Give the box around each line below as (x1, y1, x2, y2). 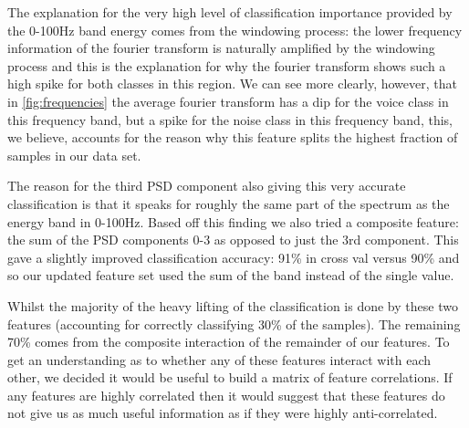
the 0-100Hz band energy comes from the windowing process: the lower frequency (7, 20, 463, 39)
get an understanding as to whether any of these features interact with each (7, 350, 432, 369)
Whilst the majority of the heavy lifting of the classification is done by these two (7, 296, 458, 315)
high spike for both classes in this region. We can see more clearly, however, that (7, 74, 457, 93)
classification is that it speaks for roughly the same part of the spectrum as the (7, 193, 450, 213)
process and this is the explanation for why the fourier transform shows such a (7, 56, 446, 75)
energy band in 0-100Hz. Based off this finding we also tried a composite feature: (7, 212, 459, 231)
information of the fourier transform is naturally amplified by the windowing (7, 38, 435, 57)
